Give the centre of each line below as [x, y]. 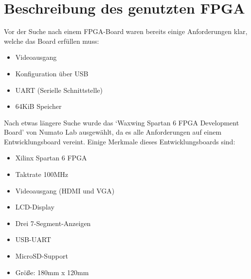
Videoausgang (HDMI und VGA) [65, 190]
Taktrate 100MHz [42, 174]
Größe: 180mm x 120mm [52, 272]
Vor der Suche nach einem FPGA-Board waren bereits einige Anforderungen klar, [126, 31]
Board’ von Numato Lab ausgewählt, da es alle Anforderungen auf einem [113, 132]
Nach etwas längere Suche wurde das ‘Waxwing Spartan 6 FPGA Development [122, 122]
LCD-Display [35, 207]
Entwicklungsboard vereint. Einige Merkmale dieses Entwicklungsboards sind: [120, 141]
